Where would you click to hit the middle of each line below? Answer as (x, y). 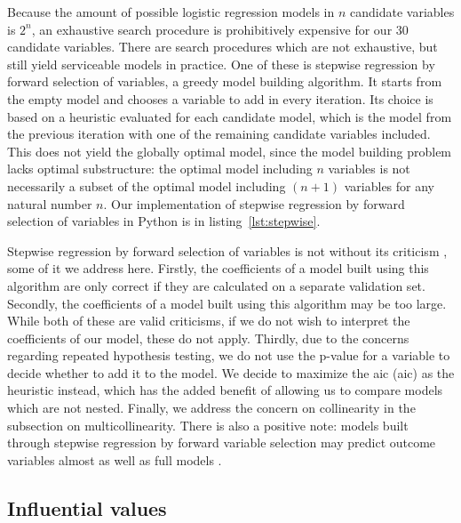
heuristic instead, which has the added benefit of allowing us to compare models (225, 390)
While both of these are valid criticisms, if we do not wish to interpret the (209, 321)
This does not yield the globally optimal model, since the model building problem (230, 151)
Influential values (87, 507)
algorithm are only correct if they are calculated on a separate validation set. (216, 285)
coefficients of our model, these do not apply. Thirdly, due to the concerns (208, 338)
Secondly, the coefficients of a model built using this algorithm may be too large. (227, 303)
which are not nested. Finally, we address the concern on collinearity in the (211, 408)
